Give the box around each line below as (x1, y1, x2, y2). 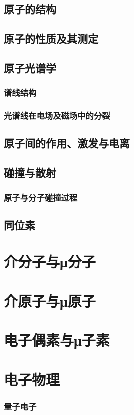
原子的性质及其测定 (4, 31, 98, 46)
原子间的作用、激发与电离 (4, 135, 130, 151)
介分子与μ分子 (4, 251, 96, 272)
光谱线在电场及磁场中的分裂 (4, 109, 110, 122)
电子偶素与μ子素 (4, 330, 110, 350)
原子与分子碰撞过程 (4, 191, 78, 203)
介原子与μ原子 (4, 290, 96, 311)
